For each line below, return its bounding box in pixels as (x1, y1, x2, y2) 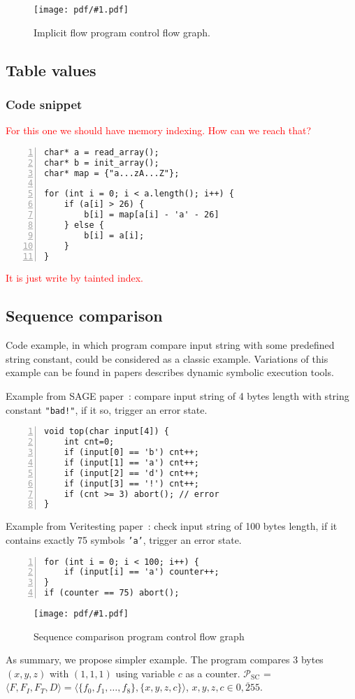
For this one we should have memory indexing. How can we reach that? (6, 123, 312, 138)
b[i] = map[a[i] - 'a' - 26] (84, 210, 219, 220)
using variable (115, 665, 175, 680)
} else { (64, 219, 104, 230)
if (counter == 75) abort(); (44, 588, 180, 598)
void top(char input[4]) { (44, 426, 169, 437)
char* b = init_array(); (44, 157, 159, 168)
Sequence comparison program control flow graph (34, 628, 245, 643)
